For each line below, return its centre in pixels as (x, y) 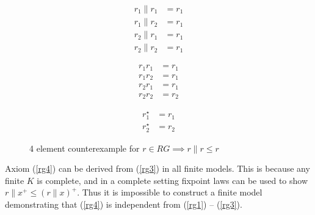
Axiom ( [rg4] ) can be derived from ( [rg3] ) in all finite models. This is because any (157, 168)
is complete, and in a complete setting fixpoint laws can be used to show (172, 180)
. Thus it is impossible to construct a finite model (170, 192)
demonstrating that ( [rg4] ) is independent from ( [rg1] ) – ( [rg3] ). (124, 204)
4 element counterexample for (85, 148)
